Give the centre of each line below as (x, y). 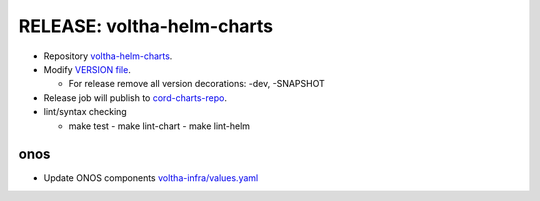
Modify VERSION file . (87, 69)
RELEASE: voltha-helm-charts (146, 26)
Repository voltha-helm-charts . (108, 56)
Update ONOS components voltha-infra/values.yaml (151, 178)
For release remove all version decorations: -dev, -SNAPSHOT (196, 84)
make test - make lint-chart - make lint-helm (159, 126)
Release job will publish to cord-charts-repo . (135, 97)
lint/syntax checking (85, 112)
